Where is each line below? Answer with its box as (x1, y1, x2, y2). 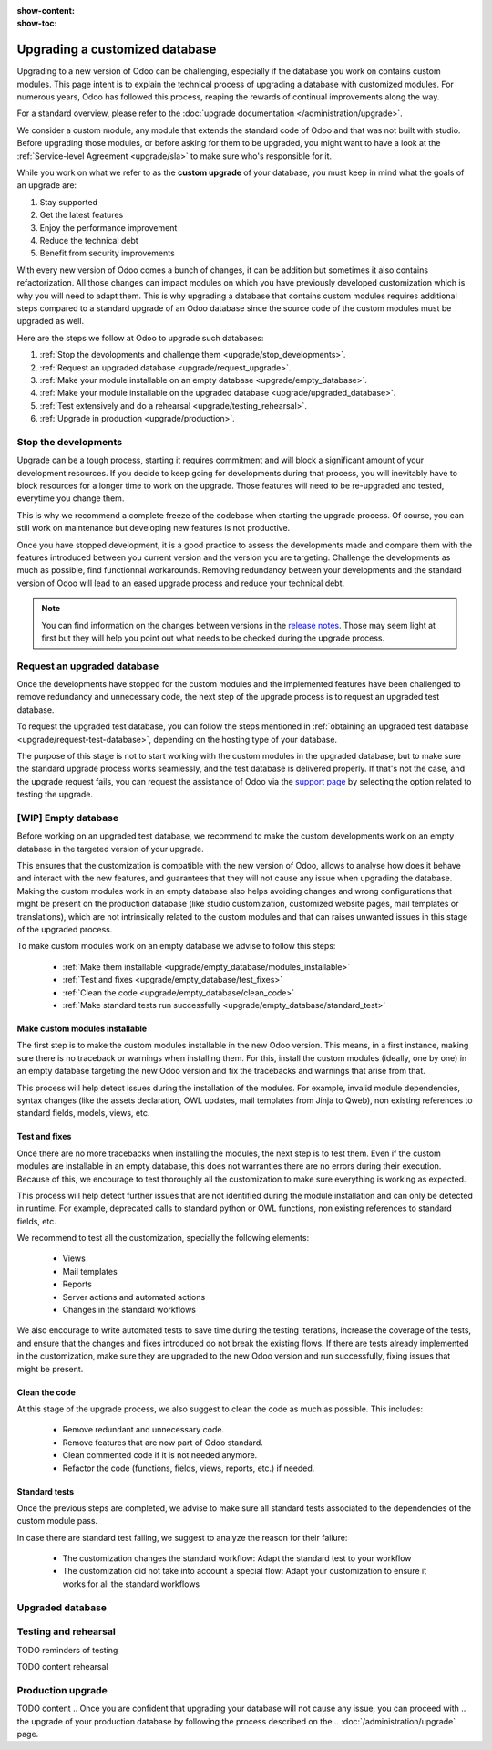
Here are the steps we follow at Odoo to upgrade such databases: (16, 332, 264, 343)
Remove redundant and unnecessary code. (62, 1424, 225, 1435)
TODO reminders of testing (16, 1644, 118, 1655)
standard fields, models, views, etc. (16, 1108, 150, 1119)
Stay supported (39, 196, 97, 207)
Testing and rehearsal (16, 1625, 116, 1638)
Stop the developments (16, 435, 123, 448)
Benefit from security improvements (39, 247, 175, 259)
